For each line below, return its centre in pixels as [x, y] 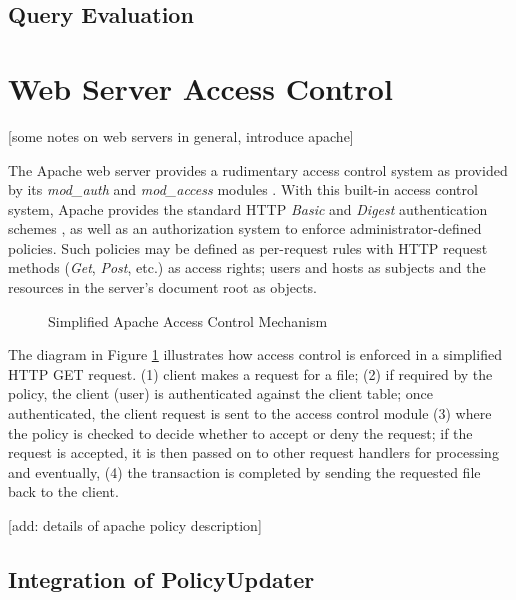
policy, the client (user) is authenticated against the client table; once [220, 393]
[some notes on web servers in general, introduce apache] [181, 135]
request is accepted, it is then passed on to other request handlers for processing [253, 452]
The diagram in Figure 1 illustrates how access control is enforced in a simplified [255, 354]
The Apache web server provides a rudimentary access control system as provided [258, 169]
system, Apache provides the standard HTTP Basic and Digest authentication [248, 208]
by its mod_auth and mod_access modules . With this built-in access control [243, 189]
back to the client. [63, 491]
